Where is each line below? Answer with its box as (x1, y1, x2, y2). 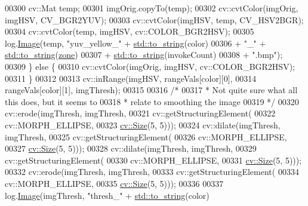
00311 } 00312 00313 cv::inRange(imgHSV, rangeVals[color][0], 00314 (5, 72, 257, 84)
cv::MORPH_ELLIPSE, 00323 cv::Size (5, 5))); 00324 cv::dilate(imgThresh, (5, 118, 281, 131)
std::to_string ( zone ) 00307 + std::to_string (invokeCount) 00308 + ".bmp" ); (5, 48, 283, 61)
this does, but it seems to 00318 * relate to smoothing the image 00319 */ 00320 (5, 95, 299, 107)
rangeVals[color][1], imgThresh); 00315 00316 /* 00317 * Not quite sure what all (5, 84, 298, 96)
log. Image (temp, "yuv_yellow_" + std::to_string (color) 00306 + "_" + (5, 36, 266, 49)
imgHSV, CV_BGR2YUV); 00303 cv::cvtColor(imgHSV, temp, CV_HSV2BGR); (5, 13, 304, 26)
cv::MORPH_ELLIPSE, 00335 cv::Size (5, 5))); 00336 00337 (5, 177, 224, 189)
